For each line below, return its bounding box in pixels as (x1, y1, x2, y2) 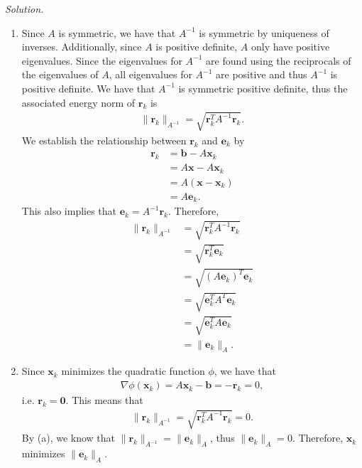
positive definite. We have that (21, 80, 155, 95)
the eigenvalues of (21, 67, 99, 82)
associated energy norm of (21, 95, 136, 110)
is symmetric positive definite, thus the (178, 80, 348, 95)
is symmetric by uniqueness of (199, 25, 329, 40)
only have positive (251, 39, 330, 54)
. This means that (65, 393, 143, 408)
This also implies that (21, 203, 117, 218)
